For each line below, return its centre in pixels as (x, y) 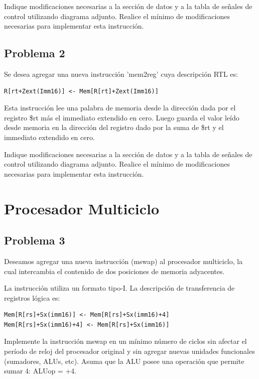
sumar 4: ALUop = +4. (40, 371)
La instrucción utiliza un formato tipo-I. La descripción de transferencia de (119, 288)
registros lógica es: (32, 297)
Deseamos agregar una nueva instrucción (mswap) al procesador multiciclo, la (123, 261)
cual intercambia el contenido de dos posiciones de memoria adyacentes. (114, 271)
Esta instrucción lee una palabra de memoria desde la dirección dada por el (120, 108)
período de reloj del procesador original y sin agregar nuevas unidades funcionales (129, 351)
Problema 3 (35, 240)
